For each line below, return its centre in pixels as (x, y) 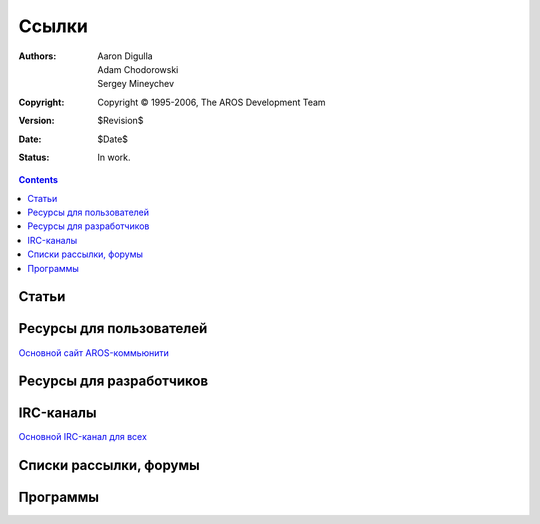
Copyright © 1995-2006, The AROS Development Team (211, 102)
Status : (34, 157)
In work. (114, 157)
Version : (36, 121)
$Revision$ (120, 121)
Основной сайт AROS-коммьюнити (94, 352)
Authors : (37, 56)
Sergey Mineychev (136, 84)
